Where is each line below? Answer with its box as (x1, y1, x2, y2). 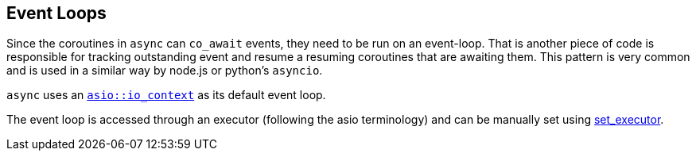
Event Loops (6, 3, 107, 23)
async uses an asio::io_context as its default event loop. (6, 88, 326, 102)
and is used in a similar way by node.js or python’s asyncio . (6, 63, 323, 78)
